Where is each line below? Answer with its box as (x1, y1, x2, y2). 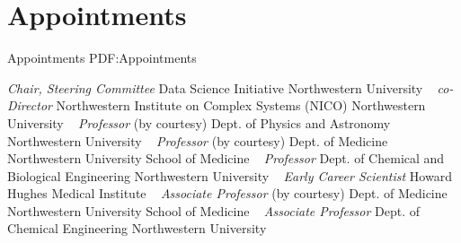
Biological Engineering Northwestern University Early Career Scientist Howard (7, 166, 452, 185)
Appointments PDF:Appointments (7, 48, 197, 67)
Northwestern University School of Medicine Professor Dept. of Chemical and (7, 149, 445, 168)
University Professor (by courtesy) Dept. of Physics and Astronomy (7, 113, 391, 132)
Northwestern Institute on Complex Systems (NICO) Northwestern (56, 96, 426, 115)
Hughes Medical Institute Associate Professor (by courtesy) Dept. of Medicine (7, 184, 448, 203)
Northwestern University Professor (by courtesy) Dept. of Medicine (7, 131, 388, 150)
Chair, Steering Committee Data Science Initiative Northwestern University (7, 78, 423, 97)
